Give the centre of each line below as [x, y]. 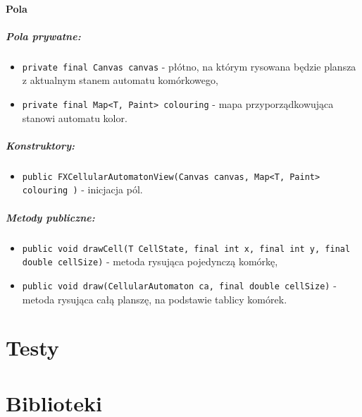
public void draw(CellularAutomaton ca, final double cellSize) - [179, 285]
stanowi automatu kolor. [75, 117]
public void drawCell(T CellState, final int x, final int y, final [186, 249]
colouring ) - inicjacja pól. [82, 189]
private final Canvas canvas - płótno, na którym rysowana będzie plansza [189, 66]
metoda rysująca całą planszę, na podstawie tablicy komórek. [155, 299]
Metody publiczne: [50, 217]
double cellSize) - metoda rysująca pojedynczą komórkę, [150, 261]
